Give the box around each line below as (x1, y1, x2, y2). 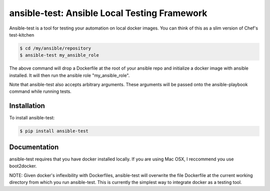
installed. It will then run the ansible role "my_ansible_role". (9, 72, 130, 78)
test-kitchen (9, 32, 34, 38)
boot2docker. (9, 163, 37, 169)
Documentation (9, 143, 59, 151)
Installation (9, 102, 45, 110)
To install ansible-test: (9, 115, 55, 121)
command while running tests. (9, 88, 72, 95)
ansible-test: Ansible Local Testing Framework (9, 8, 207, 19)
